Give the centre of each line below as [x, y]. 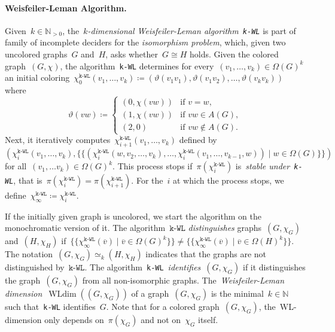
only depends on [74, 320]
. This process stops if [153, 166]
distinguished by [35, 267]
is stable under [263, 166]
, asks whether [132, 54]
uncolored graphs [36, 54]
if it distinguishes [274, 267]
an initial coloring [37, 77]
